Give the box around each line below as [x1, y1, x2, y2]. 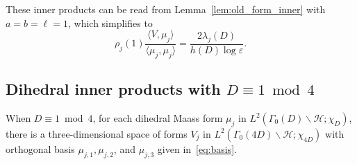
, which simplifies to [67, 15, 153, 30]
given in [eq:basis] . [157, 141, 238, 156]
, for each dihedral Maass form [92, 111, 223, 125]
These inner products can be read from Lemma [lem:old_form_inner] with [6, 2, 326, 16]
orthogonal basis [6, 141, 75, 156]
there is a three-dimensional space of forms [6, 126, 188, 140]
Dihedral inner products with [6, 78, 221, 100]
